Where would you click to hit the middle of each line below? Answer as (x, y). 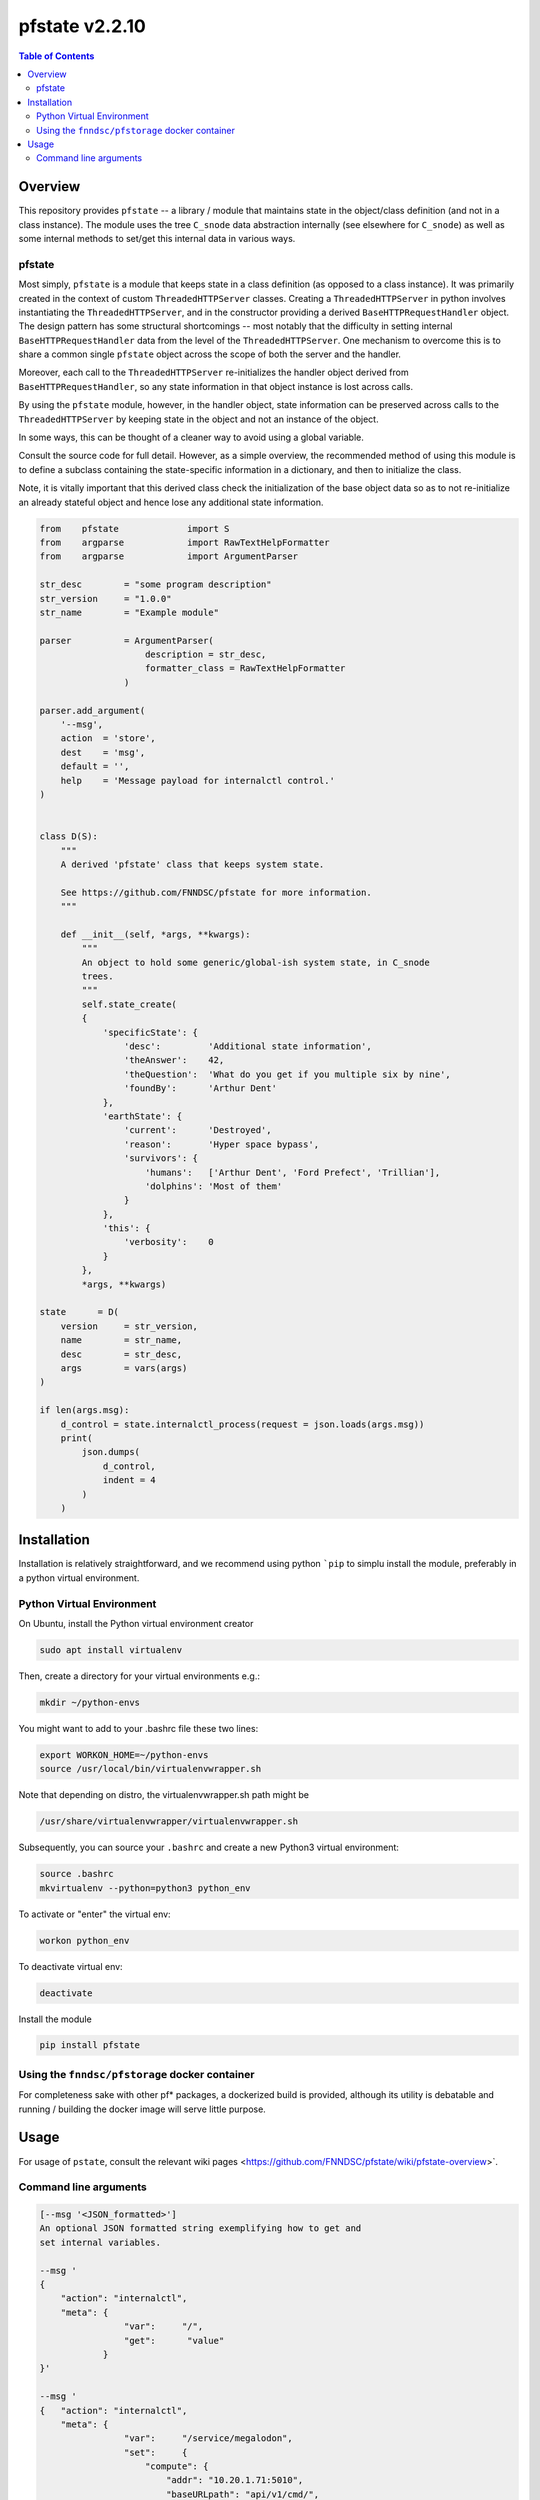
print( (76, 1438)
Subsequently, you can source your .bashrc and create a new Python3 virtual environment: (209, 1847)
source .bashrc (76, 1874)
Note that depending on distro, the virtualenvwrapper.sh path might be (164, 1795)
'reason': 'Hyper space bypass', (221, 1144)
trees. (97, 976)
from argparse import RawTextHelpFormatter (184, 542)
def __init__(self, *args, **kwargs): (155, 934)
